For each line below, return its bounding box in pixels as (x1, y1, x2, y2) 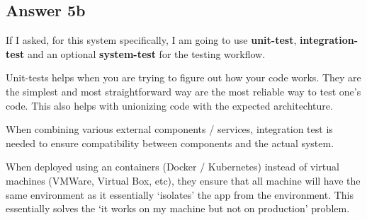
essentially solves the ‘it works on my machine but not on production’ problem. (6, 201, 350, 216)
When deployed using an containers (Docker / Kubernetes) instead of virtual (6, 159, 339, 174)
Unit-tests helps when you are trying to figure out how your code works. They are (6, 70, 361, 85)
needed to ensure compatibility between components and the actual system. (6, 135, 334, 150)
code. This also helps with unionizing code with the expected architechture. (6, 98, 333, 112)
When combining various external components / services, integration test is (6, 122, 333, 137)
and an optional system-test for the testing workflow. (27, 46, 266, 61)
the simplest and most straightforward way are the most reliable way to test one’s (6, 83, 361, 98)
